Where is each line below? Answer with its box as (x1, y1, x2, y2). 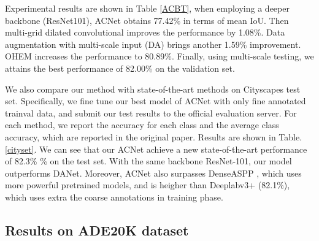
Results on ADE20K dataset (5, 220, 189, 239)
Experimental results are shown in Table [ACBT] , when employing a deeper (5, 2, 290, 14)
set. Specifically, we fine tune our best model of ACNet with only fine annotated (5, 94, 306, 107)
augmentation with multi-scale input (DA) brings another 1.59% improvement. (5, 37, 301, 50)
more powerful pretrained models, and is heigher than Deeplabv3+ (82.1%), (5, 178, 290, 191)
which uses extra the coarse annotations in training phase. (5, 190, 223, 203)
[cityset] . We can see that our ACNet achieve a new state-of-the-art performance (5, 142, 307, 155)
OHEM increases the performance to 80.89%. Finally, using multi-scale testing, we (5, 50, 314, 63)
